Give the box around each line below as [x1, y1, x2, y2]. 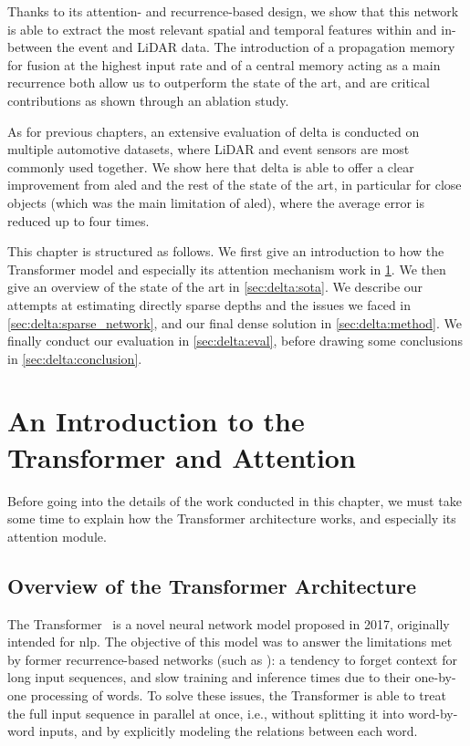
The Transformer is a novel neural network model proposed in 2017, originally [7, 614, 450, 633]
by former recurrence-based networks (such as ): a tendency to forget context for [7, 649, 457, 668]
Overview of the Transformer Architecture [7, 571, 417, 599]
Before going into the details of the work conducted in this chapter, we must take [7, 491, 462, 510]
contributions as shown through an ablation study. [7, 90, 289, 109]
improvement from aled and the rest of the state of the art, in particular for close [7, 175, 462, 194]
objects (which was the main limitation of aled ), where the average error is [7, 192, 424, 212]
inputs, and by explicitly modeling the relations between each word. [38, 721, 418, 741]
